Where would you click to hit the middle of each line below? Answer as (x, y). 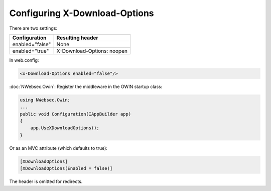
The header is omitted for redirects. (46, 181)
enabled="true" (31, 51)
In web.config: (24, 60)
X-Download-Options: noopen (92, 51)
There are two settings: (33, 28)
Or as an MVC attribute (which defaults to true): (58, 148)
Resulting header (77, 38)
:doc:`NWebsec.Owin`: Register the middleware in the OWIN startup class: (86, 86)
